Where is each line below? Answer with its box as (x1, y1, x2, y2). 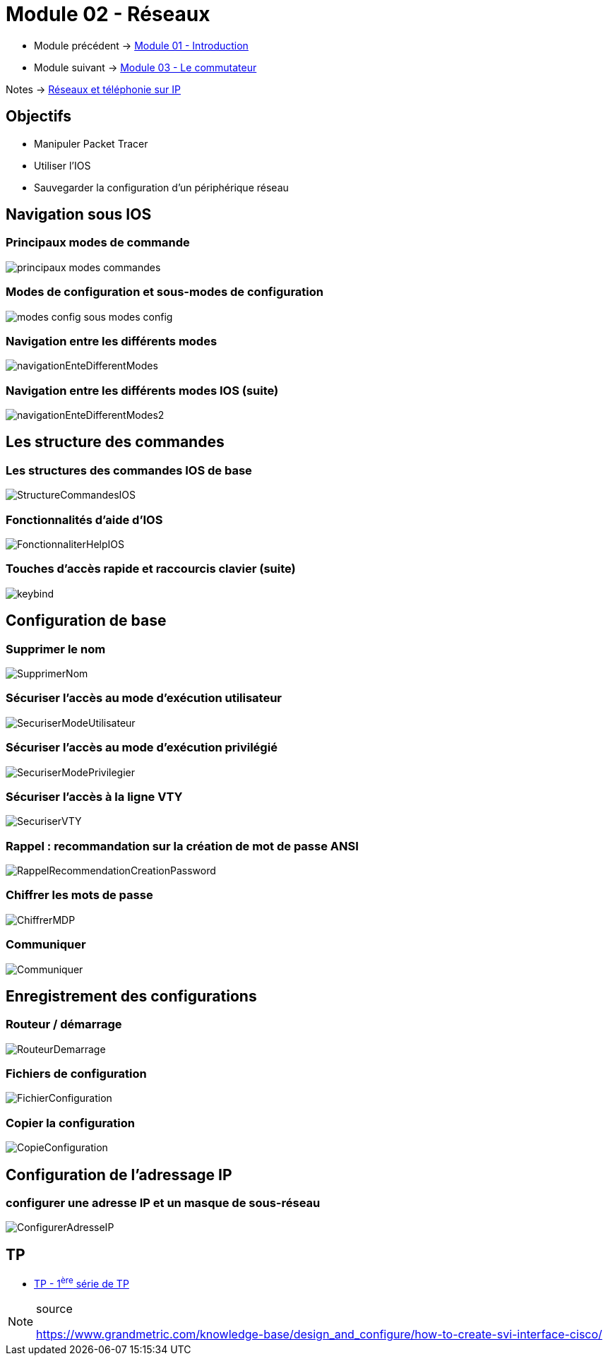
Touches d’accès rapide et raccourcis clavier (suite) (6, 561, 296, 576)
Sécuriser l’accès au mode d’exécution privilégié (6, 740, 278, 755)
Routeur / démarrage (6, 1017, 122, 1032)
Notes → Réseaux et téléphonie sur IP (6, 83, 181, 95)
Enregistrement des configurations (6, 987, 257, 1005)
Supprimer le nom (6, 641, 106, 656)
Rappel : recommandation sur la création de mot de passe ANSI (6, 838, 359, 853)
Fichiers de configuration (6, 1066, 147, 1081)
